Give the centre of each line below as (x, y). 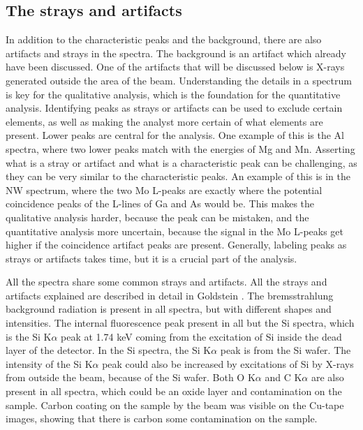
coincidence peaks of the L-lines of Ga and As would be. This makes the (160, 203)
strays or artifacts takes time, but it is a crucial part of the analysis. (151, 258)
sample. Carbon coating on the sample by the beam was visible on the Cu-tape (175, 405)
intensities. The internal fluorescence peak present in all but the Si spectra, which (180, 323)
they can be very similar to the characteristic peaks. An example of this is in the (178, 176)
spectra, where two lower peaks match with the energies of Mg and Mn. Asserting (180, 148)
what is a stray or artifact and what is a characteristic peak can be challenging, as (181, 162)
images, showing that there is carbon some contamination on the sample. (162, 418)
